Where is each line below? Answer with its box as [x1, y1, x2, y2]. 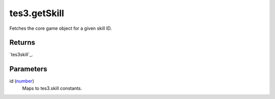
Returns [9, 38, 36, 47]
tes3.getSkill [9, 8, 65, 19]
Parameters [9, 65, 47, 73]
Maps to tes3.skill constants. [22, 85, 82, 91]
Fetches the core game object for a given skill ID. [9, 25, 112, 31]
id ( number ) [9, 78, 34, 84]
